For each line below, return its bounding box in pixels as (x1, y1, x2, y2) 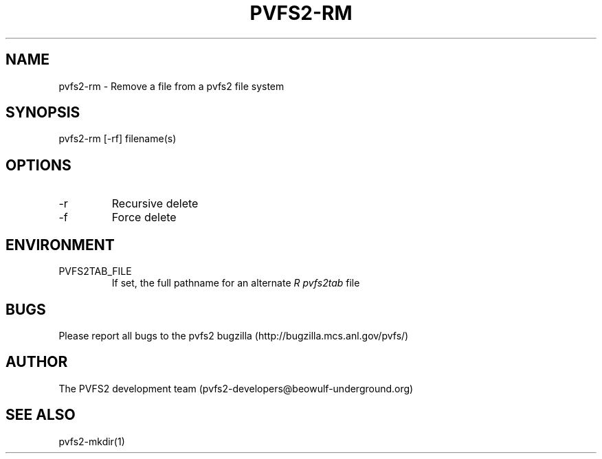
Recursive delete (111, 197, 199, 211)
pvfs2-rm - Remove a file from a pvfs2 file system (58, 80, 285, 92)
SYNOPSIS (5, 104, 80, 122)
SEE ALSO (5, 406, 76, 424)
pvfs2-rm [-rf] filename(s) (58, 133, 177, 145)
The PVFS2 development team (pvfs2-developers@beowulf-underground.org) (58, 382, 414, 394)
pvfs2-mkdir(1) (58, 435, 125, 447)
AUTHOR (5, 353, 68, 371)
